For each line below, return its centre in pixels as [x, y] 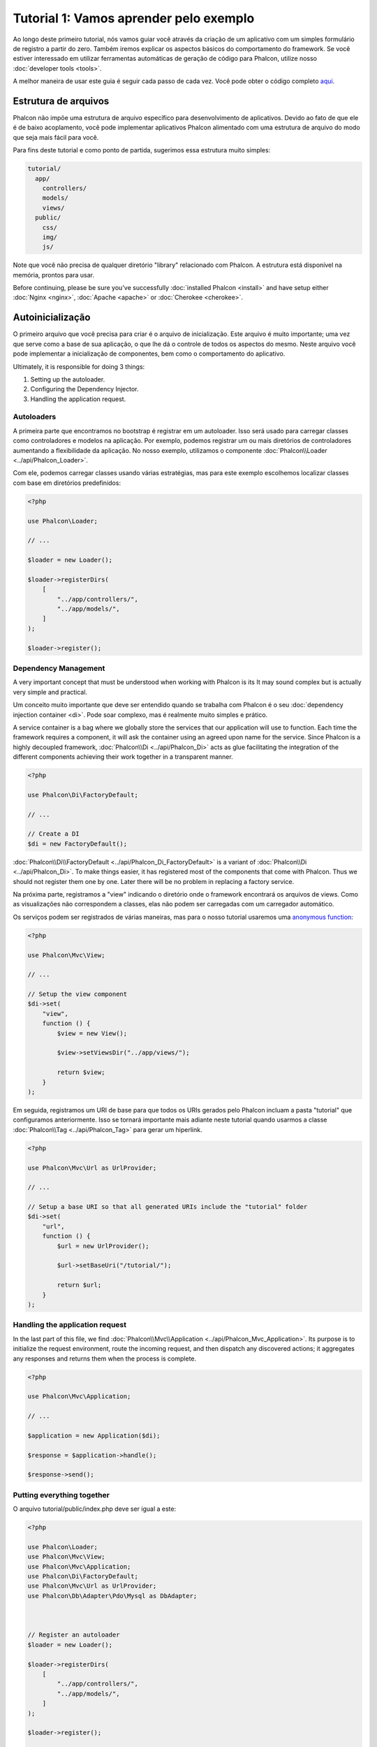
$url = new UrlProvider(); [103, 1246]
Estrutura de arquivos [61, 101]
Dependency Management [59, 668]
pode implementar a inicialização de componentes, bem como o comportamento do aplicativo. [149, 354]
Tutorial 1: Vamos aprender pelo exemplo [134, 18]
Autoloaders [35, 417]
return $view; [81, 1072]
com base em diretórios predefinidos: [67, 483]
